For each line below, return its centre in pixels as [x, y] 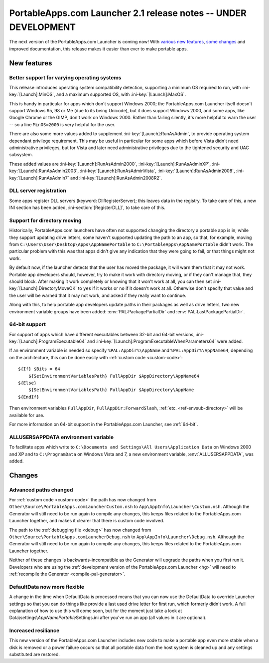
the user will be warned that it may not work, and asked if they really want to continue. [98, 295]
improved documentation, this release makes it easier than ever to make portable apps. [99, 49]
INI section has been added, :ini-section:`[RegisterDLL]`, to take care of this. [87, 208]
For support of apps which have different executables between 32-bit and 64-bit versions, [102, 334]
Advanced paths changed [41, 490]
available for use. [27, 415]
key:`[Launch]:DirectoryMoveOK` [43, 288]
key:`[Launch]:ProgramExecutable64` [48, 341]
